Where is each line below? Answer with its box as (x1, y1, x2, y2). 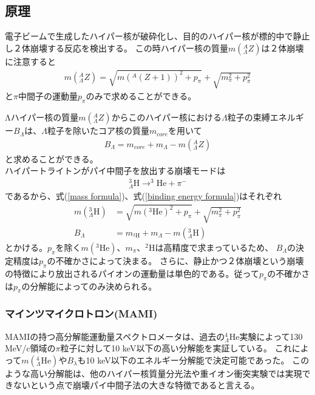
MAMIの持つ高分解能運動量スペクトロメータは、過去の (5, 330, 225, 342)
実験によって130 (239, 330, 303, 342)
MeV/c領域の (5, 342, 56, 354)
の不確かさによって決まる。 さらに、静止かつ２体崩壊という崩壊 (47, 254, 304, 267)
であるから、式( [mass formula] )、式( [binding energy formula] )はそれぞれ (5, 190, 282, 202)
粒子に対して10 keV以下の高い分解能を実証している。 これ (60, 342, 292, 354)
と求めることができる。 (5, 152, 98, 165)
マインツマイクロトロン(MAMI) (5, 306, 158, 321)
